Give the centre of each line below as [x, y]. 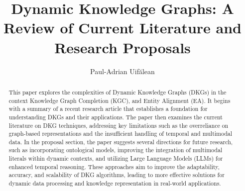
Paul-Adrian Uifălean [122, 71]
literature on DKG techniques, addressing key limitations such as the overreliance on [119, 125]
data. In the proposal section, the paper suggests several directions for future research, [121, 142]
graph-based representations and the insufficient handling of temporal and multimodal [121, 134]
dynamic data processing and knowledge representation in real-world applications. [115, 183]
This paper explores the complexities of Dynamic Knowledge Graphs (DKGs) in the [118, 92]
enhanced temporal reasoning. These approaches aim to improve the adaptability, [114, 166]
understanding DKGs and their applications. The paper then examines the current [116, 117]
